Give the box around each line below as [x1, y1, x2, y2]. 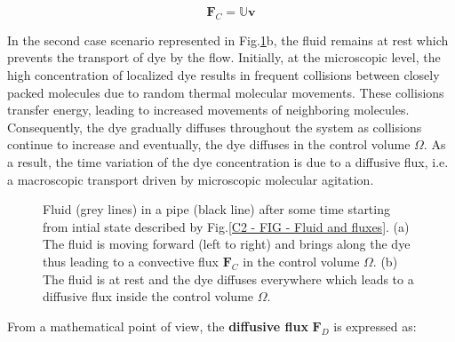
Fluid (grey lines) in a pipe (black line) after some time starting [43, 200, 390, 219]
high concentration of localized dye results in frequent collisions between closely [7, 65, 440, 84]
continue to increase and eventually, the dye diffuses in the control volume [7, 135, 411, 154]
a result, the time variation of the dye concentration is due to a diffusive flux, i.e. [7, 152, 449, 171]
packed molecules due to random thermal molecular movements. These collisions [7, 83, 444, 101]
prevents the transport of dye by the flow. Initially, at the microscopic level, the [7, 48, 441, 67]
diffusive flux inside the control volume [43, 287, 254, 306]
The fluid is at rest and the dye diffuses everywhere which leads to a [43, 269, 414, 288]
